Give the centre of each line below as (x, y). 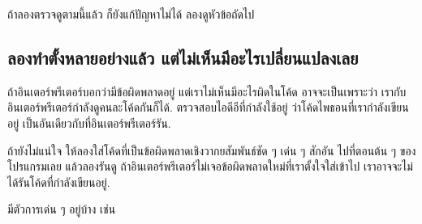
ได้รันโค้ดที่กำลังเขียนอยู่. (59, 182)
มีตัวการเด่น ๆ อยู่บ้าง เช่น (62, 209)
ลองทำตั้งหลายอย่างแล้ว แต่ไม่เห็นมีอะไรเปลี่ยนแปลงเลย (183, 57)
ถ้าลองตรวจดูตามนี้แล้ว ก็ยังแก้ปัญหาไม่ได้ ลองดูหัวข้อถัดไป (131, 14)
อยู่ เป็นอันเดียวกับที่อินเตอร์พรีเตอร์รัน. (89, 123)
